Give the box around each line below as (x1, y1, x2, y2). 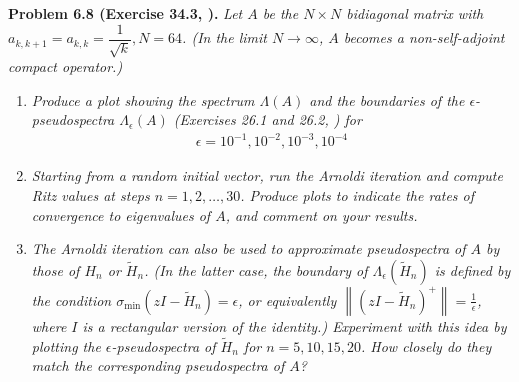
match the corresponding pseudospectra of (31, 355, 285, 376)
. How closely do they (360, 335, 492, 356)
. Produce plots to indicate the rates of (240, 184, 475, 205)
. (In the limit (182, 27, 267, 48)
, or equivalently (238, 289, 337, 310)
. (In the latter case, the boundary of (144, 259, 368, 280)
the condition (31, 289, 112, 310)
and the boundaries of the (309, 89, 465, 110)
